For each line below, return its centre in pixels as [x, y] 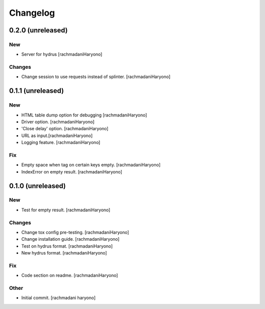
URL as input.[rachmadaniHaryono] [57, 136]
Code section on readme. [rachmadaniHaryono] [70, 276]
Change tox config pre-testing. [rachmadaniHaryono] [75, 232]
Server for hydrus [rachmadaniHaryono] [62, 55]
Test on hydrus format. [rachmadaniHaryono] [67, 246]
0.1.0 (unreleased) [38, 186]
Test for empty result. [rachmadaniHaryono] [66, 210]
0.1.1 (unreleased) [36, 91]
